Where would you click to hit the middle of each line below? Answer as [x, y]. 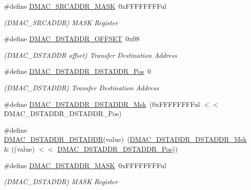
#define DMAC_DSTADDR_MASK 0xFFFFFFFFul [85, 165]
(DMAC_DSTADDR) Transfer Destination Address [81, 87]
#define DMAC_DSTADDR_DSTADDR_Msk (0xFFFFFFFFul [102, 104]
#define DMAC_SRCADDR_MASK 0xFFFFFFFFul [85, 6]
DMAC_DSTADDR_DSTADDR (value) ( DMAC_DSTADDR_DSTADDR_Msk [125, 139]
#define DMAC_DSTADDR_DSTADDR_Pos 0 [78, 71]
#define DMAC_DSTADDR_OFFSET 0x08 [72, 39]
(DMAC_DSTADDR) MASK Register [61, 181]
